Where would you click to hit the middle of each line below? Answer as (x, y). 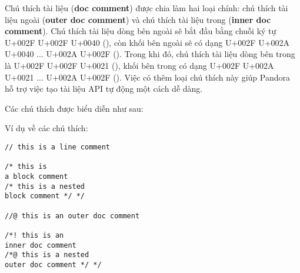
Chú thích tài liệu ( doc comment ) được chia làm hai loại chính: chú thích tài (146, 8)
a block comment (36, 176)
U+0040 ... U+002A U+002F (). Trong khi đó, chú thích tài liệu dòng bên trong (150, 54)
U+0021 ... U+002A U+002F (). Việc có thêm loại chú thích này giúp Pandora (147, 77)
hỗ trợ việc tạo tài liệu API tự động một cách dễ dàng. (104, 89)
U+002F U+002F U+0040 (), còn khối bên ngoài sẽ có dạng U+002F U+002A (147, 42)
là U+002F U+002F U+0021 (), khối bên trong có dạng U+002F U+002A (139, 65)
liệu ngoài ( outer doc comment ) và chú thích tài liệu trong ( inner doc (138, 19)
